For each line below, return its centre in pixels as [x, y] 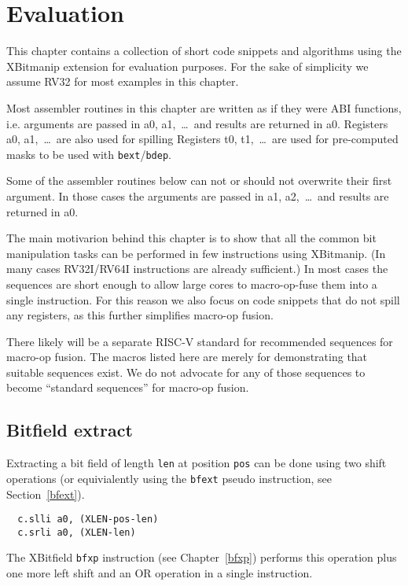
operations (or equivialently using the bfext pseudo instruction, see [169, 478]
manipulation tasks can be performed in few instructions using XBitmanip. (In [196, 253]
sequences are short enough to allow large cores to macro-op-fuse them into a [192, 284]
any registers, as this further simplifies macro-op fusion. [140, 315]
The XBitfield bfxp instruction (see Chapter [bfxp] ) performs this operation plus [202, 557]
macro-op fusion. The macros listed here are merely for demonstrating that [187, 357]
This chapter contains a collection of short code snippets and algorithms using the [204, 51]
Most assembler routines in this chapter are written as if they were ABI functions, [204, 107]
